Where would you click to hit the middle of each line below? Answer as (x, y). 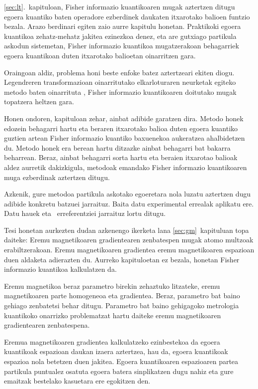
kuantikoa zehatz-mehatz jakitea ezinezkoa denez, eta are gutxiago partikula (120, 36)
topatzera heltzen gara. (39, 101)
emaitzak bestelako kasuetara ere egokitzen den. (77, 381)
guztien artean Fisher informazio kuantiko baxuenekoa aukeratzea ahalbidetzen (125, 138)
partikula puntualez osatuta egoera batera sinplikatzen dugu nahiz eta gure (119, 371)
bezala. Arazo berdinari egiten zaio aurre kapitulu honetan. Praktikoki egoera (123, 26)
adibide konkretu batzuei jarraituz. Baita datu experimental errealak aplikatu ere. (129, 203)
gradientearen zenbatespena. (47, 325)
